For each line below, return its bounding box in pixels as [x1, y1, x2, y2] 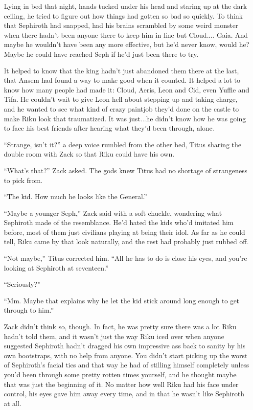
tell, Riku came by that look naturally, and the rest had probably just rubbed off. [4, 236, 249, 247]
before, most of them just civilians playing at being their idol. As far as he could [4, 227, 245, 237]
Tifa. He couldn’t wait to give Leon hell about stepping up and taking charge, [4, 94, 238, 104]
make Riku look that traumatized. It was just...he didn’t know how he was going [4, 113, 246, 123]
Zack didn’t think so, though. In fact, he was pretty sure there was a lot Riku [4, 321, 237, 332]
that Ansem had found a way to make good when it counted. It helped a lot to [4, 75, 241, 85]
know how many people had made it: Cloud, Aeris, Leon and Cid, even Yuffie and [4, 84, 250, 94]
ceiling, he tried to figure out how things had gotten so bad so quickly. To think [4, 10, 243, 21]
